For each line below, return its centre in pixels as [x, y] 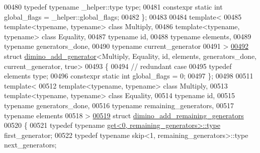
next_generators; [30, 145]
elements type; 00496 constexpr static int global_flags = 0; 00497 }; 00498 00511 [129, 76]
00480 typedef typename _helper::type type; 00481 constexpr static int [113, 7]
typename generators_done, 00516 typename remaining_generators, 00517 [119, 105]
